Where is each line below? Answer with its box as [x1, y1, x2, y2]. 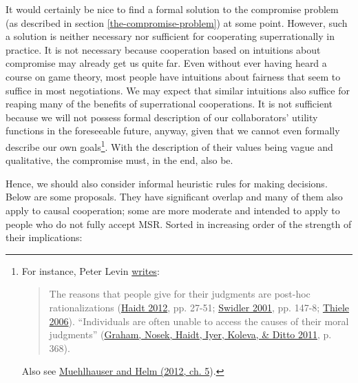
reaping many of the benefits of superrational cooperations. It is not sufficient [6, 96, 333, 111]
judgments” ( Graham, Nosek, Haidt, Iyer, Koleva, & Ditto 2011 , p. [49, 327, 332, 342]
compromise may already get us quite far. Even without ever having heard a [6, 56, 327, 70]
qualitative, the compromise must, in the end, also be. [6, 153, 233, 167]
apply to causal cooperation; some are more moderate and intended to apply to [6, 203, 340, 217]
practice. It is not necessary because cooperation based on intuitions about [6, 42, 321, 56]
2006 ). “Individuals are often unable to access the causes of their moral [49, 313, 349, 328]
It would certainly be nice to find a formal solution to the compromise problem [6, 2, 339, 16]
